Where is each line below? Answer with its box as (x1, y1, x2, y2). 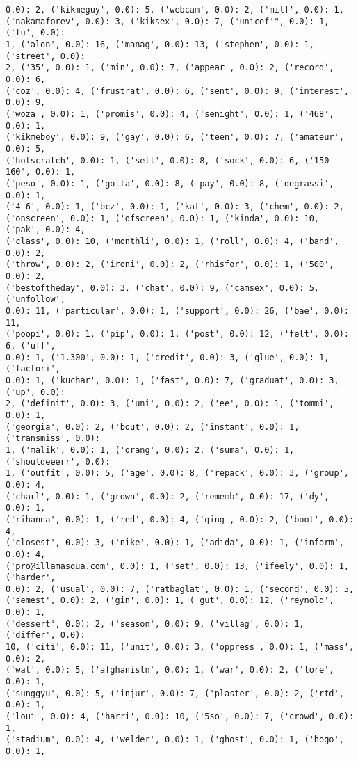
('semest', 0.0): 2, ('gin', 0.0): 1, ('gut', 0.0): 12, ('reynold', (6, 595, 334, 606)
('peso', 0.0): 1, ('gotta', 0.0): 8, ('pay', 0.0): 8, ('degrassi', (6, 178, 334, 189)
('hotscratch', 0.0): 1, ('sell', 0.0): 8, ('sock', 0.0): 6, (6, 155, 300, 166)
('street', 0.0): (6, 51, 86, 61)
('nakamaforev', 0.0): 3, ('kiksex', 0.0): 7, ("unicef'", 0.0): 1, (6, 16, 329, 26)
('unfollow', (6, 294, 65, 305)
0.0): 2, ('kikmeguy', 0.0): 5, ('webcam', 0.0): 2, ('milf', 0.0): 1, (6, 5, 344, 15)
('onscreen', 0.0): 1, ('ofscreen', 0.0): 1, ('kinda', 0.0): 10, (6, 213, 320, 223)
